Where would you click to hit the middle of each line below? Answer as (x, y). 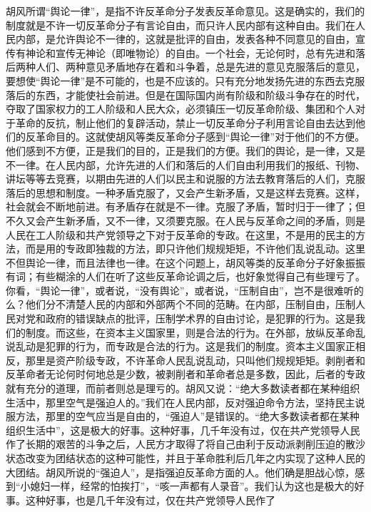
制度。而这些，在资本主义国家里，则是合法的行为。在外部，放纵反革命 (190, 332)
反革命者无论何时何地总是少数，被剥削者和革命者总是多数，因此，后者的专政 (185, 374)
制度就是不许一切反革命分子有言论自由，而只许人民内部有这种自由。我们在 (181, 25)
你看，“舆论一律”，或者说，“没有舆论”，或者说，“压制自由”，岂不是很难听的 (185, 290)
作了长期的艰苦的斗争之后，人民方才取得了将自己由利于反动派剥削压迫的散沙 (185, 444)
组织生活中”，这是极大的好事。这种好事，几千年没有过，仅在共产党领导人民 (183, 430)
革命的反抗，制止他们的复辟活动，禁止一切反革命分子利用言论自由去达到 (185, 122)
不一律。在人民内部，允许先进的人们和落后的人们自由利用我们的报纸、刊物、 (185, 164)
